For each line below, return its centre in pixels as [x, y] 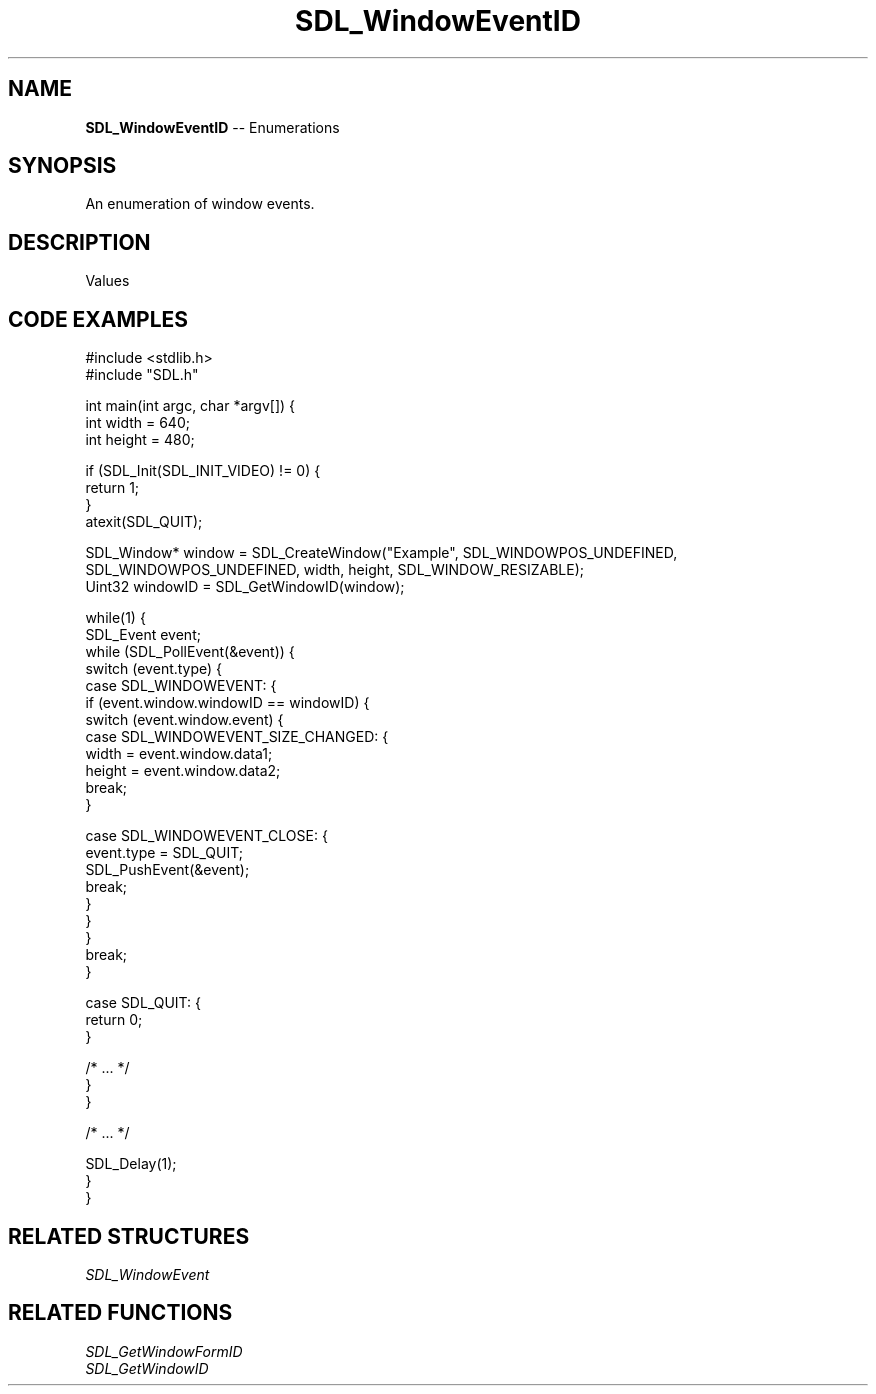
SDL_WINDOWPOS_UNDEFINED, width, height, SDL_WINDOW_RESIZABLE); [334, 570]
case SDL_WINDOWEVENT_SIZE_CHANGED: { [237, 737]
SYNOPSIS [62, 166]
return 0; [114, 1020]
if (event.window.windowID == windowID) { [227, 703]
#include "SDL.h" [142, 375]
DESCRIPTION [79, 242]
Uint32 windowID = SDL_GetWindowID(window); [245, 587]
